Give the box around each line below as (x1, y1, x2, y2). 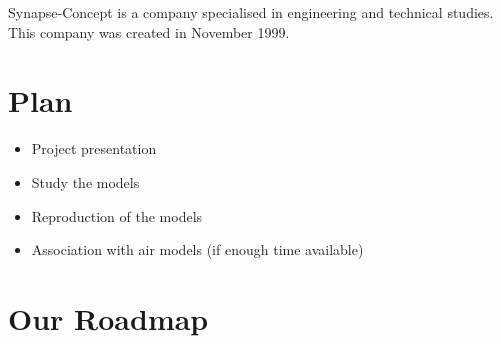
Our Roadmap (8, 297, 209, 338)
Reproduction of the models (31, 205, 203, 226)
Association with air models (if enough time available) (31, 239, 364, 260)
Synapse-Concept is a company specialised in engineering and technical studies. (8, 2, 494, 22)
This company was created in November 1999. (8, 21, 290, 42)
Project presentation (31, 138, 157, 159)
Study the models (31, 171, 140, 192)
